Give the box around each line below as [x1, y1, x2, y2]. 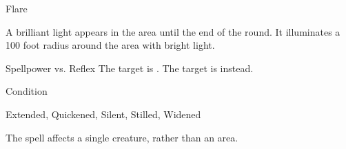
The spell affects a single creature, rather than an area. [6, 130, 238, 144]
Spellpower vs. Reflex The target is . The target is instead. [6, 60, 254, 75]
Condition [6, 84, 48, 98]
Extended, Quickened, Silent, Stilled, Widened [6, 106, 201, 121]
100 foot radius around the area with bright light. [6, 38, 215, 52]
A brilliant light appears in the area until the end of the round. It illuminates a [6, 24, 340, 38]
